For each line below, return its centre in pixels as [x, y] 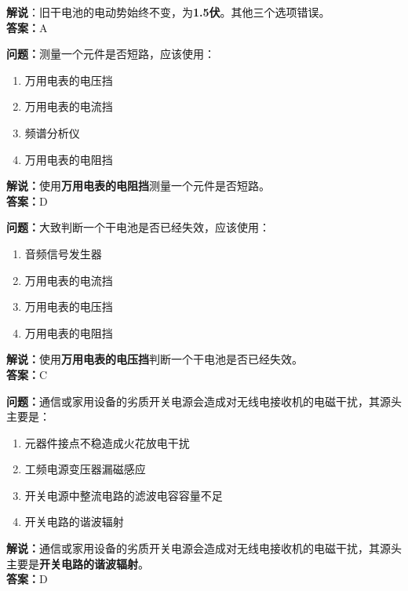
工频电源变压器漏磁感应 [85, 469]
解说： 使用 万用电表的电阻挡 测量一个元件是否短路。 [138, 186]
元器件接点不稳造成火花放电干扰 [107, 442]
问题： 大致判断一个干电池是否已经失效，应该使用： [138, 227]
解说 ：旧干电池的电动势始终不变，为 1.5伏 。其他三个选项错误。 [168, 12]
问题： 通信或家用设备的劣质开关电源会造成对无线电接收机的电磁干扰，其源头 [204, 401]
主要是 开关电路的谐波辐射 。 [78, 563]
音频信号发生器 [63, 253]
